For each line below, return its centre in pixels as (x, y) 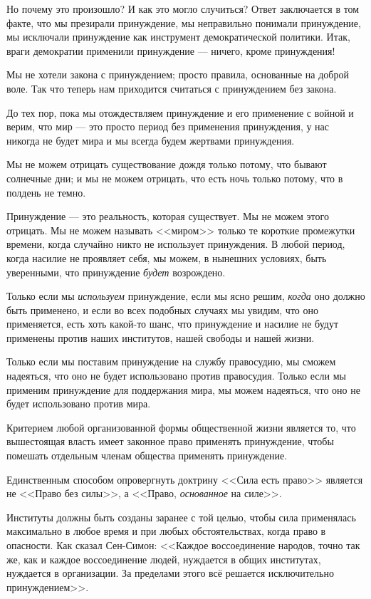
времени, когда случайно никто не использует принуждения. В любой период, (176, 244)
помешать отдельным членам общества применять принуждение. (147, 455)
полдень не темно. (46, 192)
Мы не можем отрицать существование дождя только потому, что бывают (167, 164)
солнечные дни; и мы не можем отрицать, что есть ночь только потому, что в (175, 178)
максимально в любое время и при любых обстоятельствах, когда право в (166, 531)
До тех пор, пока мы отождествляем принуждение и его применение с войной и (180, 112)
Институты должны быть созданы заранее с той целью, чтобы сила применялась (181, 517)
